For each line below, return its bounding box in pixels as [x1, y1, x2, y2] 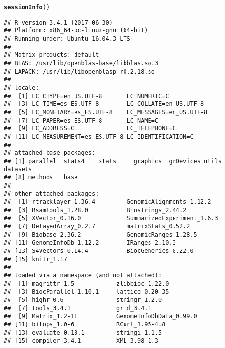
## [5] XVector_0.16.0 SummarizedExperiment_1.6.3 [4, 215, 218, 222]
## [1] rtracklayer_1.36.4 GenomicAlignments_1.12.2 [4, 199, 211, 206]
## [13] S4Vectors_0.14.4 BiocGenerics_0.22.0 [4, 248, 194, 255]
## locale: [4, 84, 39, 91]
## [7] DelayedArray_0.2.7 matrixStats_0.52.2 [4, 223, 190, 230]
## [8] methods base [4, 174, 78, 181]
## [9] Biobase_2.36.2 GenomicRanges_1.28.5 [4, 231, 197, 238]
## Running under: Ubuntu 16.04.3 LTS [4, 35, 130, 42]
